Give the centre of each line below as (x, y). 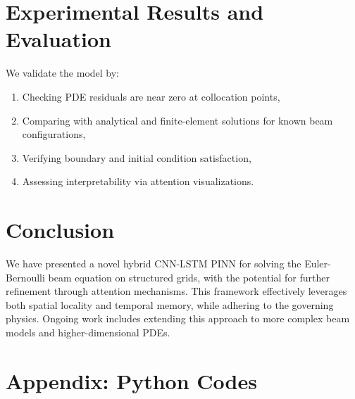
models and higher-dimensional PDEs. (88, 332)
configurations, (54, 134)
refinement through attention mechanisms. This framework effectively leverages (176, 291)
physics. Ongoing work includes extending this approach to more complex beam (178, 318)
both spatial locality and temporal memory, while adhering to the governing (170, 304)
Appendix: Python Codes (131, 380)
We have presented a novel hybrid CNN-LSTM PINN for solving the (154, 263)
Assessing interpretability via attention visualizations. (138, 181)
